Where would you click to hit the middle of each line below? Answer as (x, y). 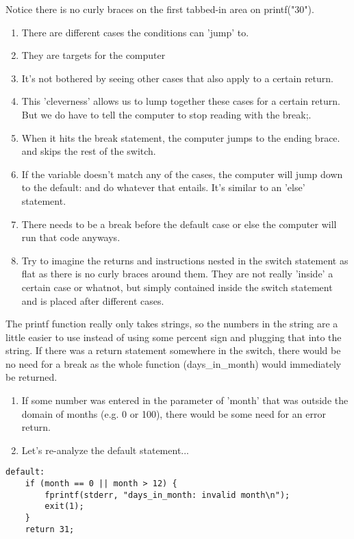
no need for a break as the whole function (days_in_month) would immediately (174, 363)
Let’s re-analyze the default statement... (105, 450)
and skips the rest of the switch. (89, 151)
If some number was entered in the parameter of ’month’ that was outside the (185, 400)
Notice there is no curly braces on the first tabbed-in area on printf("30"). (160, 9)
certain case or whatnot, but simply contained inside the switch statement (177, 287)
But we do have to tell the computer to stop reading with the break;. (166, 114)
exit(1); (64, 506)
